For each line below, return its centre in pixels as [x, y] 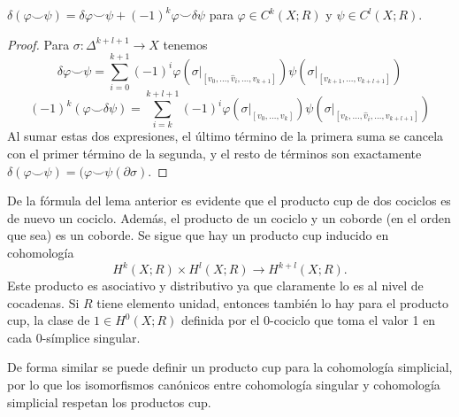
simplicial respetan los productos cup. [109, 402]
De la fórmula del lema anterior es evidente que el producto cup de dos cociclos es [229, 201]
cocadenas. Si [43, 302]
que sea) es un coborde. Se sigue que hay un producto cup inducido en [198, 235]
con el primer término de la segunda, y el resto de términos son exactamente [214, 154]
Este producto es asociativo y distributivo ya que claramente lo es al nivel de [215, 286]
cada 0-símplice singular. [74, 337]
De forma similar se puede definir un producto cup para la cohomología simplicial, [230, 367]
